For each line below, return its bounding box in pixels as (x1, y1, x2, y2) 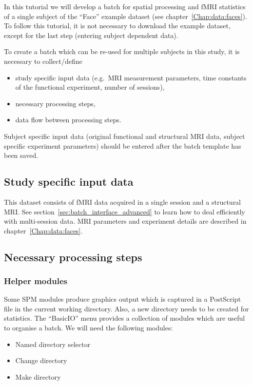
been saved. (4, 150, 39, 160)
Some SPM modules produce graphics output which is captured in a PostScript (4, 294, 241, 304)
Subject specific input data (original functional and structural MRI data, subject (4, 131, 245, 141)
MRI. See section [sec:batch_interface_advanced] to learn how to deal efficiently (4, 206, 245, 216)
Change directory (15, 355, 67, 366)
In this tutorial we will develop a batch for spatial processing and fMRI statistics (4, 1, 246, 11)
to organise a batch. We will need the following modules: (4, 323, 173, 333)
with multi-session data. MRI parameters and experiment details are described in (4, 216, 247, 226)
